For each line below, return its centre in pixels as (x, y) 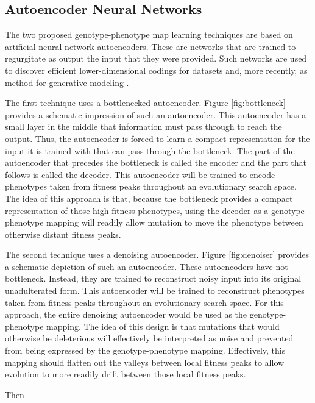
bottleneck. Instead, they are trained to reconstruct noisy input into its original (153, 278)
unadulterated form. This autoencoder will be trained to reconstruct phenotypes (155, 291)
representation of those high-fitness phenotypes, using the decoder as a (137, 210)
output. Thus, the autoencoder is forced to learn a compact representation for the (157, 138)
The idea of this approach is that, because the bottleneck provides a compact (149, 198)
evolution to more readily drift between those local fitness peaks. (126, 374)
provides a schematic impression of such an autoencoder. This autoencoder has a (156, 114)
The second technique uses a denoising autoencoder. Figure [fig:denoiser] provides (157, 255)
